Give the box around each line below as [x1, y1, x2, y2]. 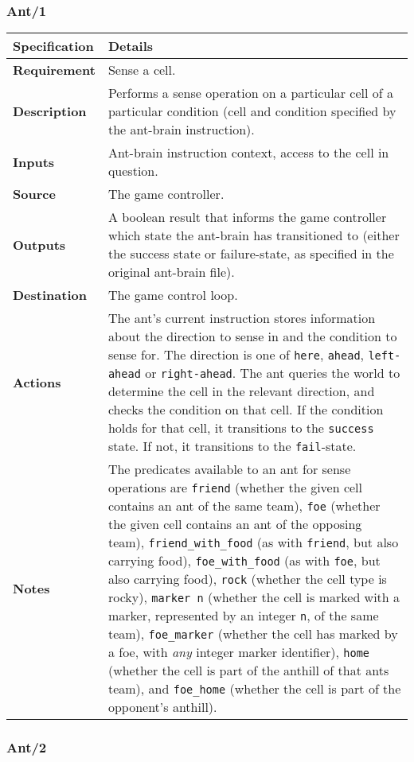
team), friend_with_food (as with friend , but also [107, 533, 399, 552]
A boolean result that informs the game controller [107, 208, 387, 227]
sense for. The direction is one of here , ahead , [107, 345, 365, 364]
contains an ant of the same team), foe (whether [107, 496, 381, 515]
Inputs [13, 152, 55, 171]
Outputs [13, 235, 66, 254]
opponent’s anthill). [107, 698, 217, 717]
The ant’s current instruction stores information [107, 309, 376, 328]
